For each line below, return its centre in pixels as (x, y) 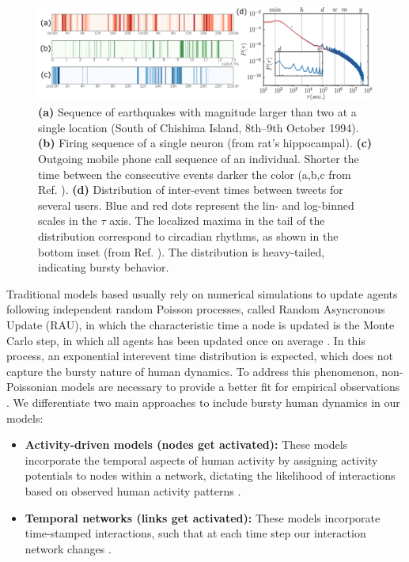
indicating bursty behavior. (104, 267)
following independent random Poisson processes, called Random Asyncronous (196, 309)
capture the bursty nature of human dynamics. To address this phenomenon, (192, 371)
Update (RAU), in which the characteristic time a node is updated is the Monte (201, 324)
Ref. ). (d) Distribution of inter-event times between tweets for (191, 190)
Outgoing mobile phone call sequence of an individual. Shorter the (199, 159)
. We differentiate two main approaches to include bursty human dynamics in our (203, 402)
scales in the (68, 220)
